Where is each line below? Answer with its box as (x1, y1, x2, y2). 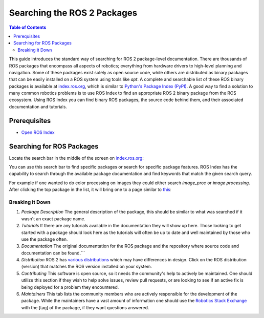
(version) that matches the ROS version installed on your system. (21, 264, 152, 270)
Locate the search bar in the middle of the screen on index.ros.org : (9, 155, 144, 161)
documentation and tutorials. (9, 104, 67, 109)
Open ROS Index (21, 129, 55, 135)
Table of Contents (9, 24, 46, 30)
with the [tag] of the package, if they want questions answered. (21, 304, 149, 310)
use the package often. (21, 236, 68, 242)
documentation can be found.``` (21, 250, 85, 256)
